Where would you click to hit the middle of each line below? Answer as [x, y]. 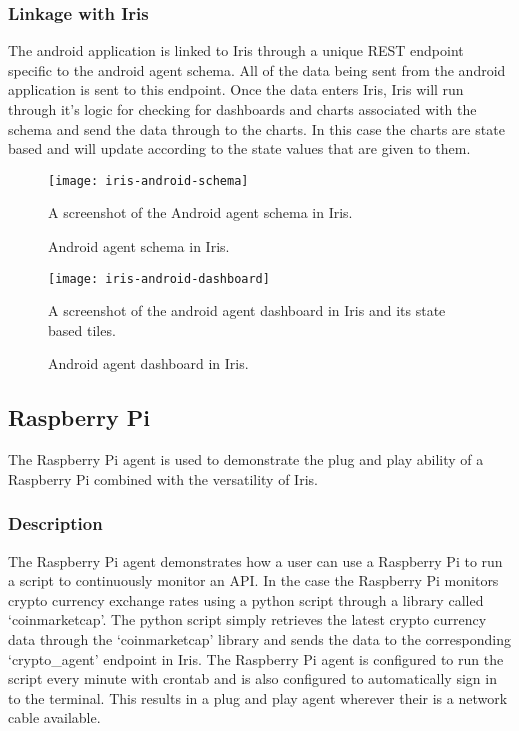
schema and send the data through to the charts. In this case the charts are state [256, 128]
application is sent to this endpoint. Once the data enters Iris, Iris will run [236, 89]
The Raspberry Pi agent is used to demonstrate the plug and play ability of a [246, 459]
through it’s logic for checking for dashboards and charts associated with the [242, 109]
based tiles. [82, 329]
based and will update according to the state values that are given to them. [239, 148]
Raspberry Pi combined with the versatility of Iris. [163, 478]
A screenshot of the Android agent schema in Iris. [200, 212]
